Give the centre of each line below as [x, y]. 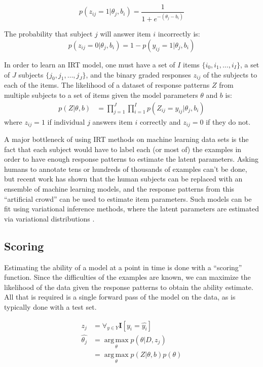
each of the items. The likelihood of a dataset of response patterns [107, 85]
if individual [66, 121]
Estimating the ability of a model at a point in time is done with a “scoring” [123, 267]
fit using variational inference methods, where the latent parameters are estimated [131, 209]
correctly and [160, 121]
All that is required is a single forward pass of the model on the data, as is [120, 297]
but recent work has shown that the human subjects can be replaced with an [123, 179]
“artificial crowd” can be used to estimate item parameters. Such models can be [128, 198]
